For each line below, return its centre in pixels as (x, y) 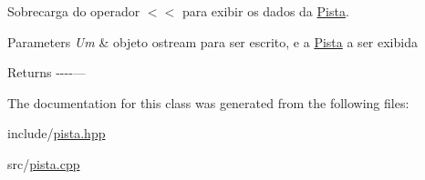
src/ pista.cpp (44, 163)
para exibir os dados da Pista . (265, 11)
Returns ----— (47, 72)
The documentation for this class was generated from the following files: (208, 102)
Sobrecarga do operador (74, 11)
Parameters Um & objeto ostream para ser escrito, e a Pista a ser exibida (212, 41)
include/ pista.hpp (57, 133)
